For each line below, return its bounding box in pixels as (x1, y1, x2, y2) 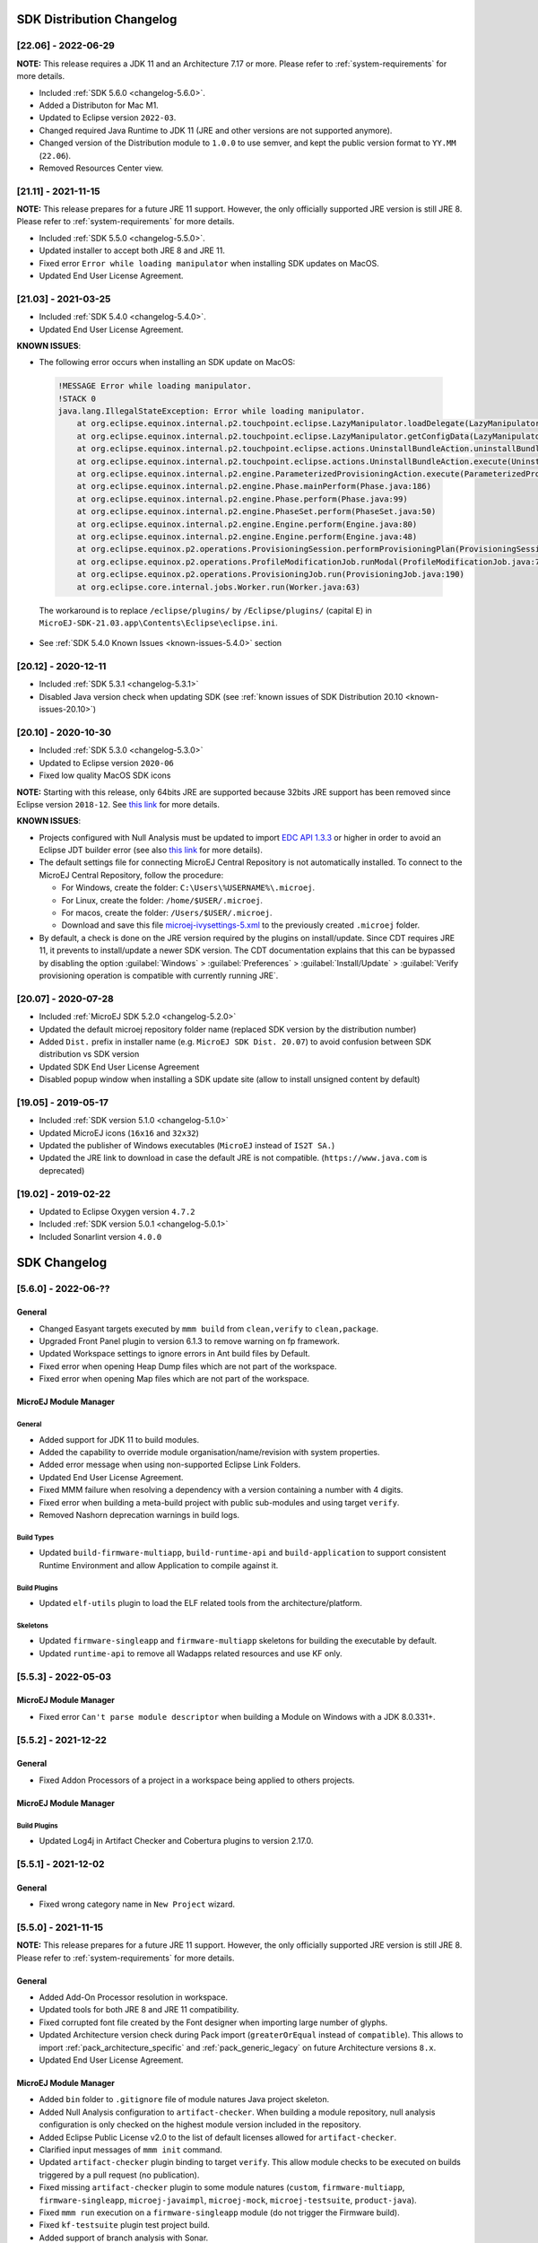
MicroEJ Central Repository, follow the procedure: (39, 869, 224, 880)
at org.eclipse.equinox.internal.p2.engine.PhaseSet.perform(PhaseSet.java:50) (76, 507, 437, 517)
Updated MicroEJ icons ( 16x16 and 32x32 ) (39, 1127, 199, 1139)
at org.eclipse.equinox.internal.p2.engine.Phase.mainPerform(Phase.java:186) (76, 481, 432, 492)
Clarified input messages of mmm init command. (39, 2144, 223, 2155)
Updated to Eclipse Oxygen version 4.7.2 (39, 1206, 196, 1217)
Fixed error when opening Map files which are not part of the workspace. (39, 1374, 309, 1384)
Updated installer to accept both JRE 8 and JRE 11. (39, 245, 226, 256)
